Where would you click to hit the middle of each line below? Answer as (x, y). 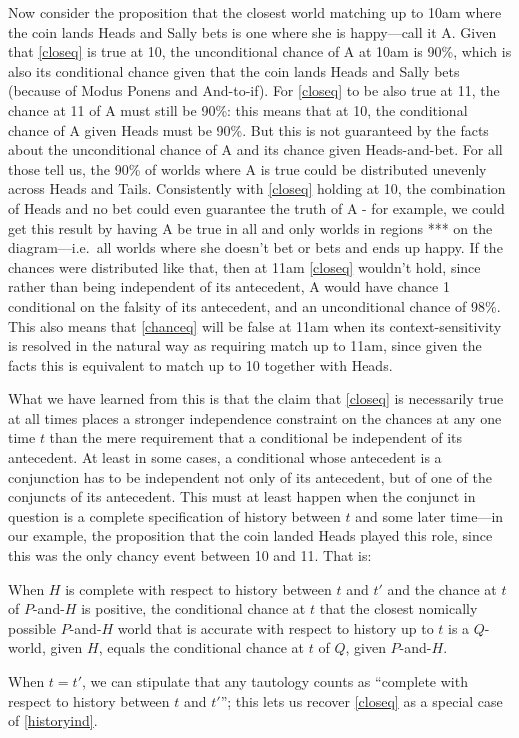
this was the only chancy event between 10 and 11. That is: (190, 555)
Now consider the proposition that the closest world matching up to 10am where (255, 12)
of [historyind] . (53, 720)
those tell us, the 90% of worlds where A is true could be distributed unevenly (247, 168)
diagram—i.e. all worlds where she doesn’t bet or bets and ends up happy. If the (255, 247)
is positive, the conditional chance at (193, 608)
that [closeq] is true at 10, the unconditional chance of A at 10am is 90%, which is (260, 51)
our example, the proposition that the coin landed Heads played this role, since (250, 535)
